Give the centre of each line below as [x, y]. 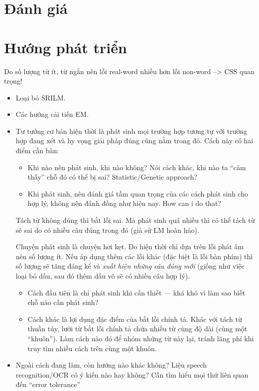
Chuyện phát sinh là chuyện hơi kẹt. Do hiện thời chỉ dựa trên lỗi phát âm [130, 246]
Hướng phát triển [65, 47]
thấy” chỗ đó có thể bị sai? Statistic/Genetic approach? [113, 177]
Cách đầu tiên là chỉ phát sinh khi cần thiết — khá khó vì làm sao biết [136, 292]
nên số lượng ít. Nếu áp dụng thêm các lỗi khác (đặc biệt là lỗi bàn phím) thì [134, 256]
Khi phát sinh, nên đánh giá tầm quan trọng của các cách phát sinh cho [138, 193]
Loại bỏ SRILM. [41, 97]
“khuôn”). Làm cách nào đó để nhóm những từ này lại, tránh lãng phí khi [141, 338]
